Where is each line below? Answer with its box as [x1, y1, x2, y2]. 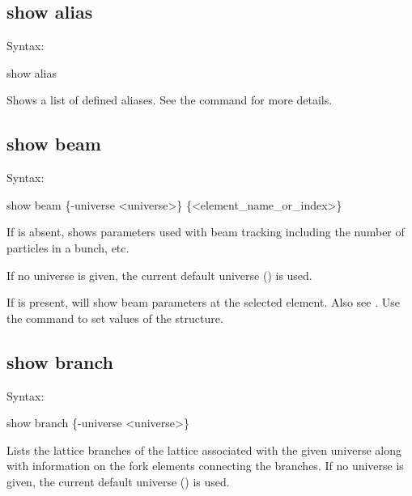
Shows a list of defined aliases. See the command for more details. [6, 91, 333, 108]
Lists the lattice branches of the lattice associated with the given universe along [6, 441, 401, 458]
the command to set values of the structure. [6, 309, 223, 326]
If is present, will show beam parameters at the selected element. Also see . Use [6, 294, 400, 311]
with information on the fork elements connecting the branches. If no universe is [6, 457, 404, 474]
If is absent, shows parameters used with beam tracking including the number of [6, 223, 405, 240]
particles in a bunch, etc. [6, 239, 130, 256]
